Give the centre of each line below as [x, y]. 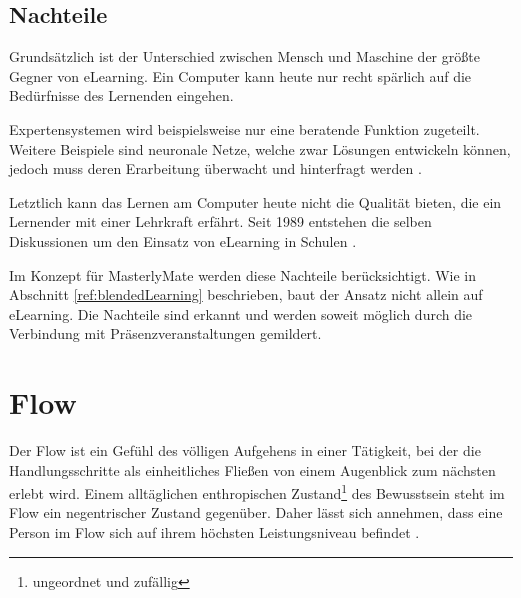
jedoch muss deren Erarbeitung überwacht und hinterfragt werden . [215, 168]
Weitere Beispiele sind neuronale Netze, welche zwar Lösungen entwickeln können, [260, 148]
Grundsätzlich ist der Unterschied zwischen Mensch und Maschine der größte [244, 56]
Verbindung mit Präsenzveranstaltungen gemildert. [165, 333]
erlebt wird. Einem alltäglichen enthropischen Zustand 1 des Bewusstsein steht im [257, 491]
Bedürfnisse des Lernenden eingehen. [121, 95]
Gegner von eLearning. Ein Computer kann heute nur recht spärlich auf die [240, 75]
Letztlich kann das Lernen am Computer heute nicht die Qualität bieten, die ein [255, 201]
